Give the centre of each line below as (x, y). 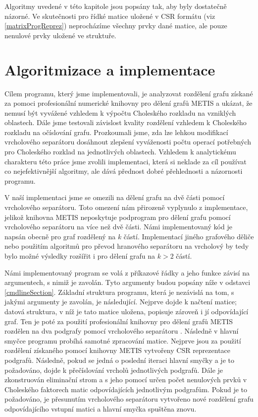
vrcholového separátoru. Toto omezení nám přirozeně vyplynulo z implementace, (126, 207)
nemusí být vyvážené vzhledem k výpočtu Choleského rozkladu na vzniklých (120, 112)
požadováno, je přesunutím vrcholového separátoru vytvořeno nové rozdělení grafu (129, 399)
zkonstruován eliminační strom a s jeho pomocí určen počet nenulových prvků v (126, 380)
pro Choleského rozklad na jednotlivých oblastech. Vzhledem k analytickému (120, 152)
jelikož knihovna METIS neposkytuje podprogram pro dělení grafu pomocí (118, 217)
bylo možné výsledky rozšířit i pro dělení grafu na (80, 256)
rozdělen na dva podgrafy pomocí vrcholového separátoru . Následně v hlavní (122, 331)
